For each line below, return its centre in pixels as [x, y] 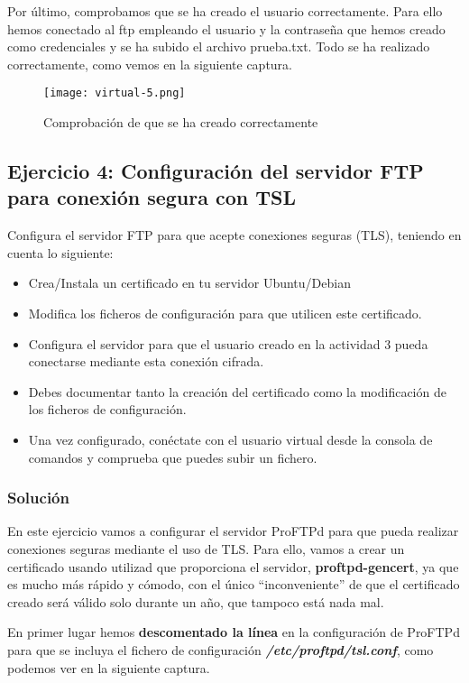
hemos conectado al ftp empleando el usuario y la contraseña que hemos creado [226, 28]
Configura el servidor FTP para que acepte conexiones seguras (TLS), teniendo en [234, 235]
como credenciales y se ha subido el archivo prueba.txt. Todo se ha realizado [219, 46]
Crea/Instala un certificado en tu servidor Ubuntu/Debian [189, 283]
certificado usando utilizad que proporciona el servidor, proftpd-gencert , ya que [233, 566]
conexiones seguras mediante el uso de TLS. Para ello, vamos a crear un [206, 548]
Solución [38, 498]
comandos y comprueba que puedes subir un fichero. [173, 457]
